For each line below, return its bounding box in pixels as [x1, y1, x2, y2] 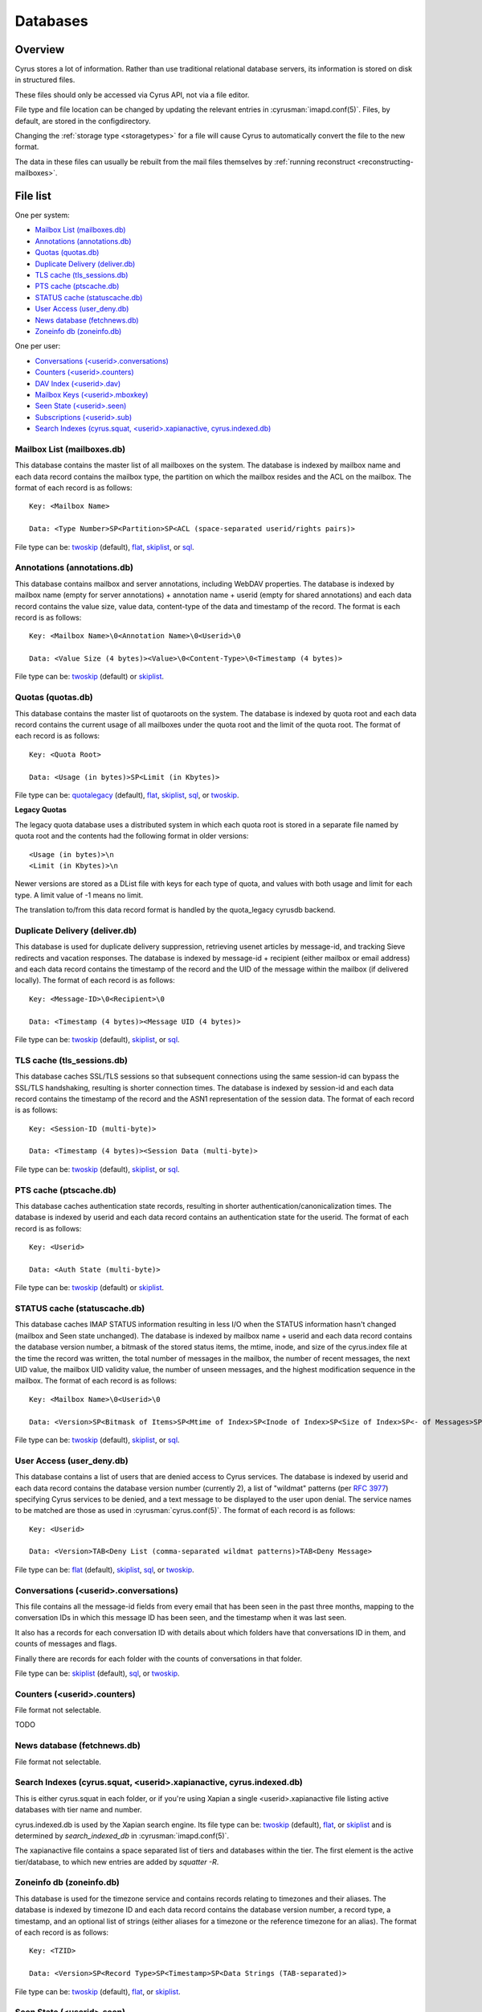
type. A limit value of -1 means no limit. [14, 890, 144, 900]
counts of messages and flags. [14, 1639, 117, 1649]
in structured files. [14, 75, 76, 85]
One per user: [14, 341, 61, 351]
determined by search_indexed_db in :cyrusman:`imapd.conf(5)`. [14, 1831, 229, 1841]
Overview [14, 43, 65, 56]
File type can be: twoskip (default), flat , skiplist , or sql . [14, 542, 194, 551]
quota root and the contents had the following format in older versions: [14, 831, 249, 841]
